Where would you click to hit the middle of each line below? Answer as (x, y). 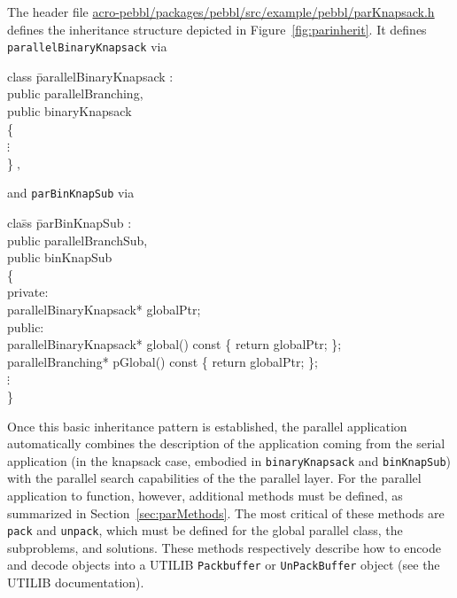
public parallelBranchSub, (77, 240)
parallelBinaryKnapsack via (87, 47)
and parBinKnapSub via (71, 193)
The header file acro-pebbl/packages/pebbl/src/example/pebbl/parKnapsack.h (221, 12)
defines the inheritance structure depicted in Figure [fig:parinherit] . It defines (217, 29)
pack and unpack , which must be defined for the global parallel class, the (205, 530)
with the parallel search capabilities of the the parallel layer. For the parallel (214, 478)
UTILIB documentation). (76, 582)
